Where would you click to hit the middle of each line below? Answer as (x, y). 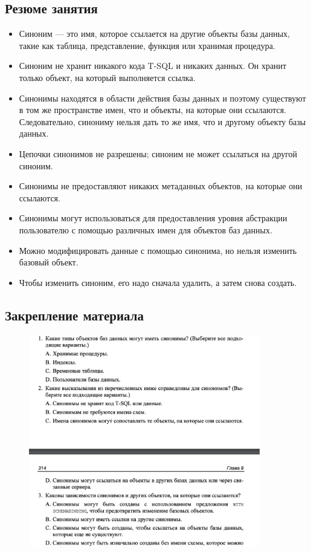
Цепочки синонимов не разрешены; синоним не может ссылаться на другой (158, 153)
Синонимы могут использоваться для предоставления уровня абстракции (153, 218)
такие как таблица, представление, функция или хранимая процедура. (147, 45)
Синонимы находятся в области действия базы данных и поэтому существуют (162, 98)
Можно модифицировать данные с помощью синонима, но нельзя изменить (158, 250)
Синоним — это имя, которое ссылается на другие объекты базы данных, (154, 34)
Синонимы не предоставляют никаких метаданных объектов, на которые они (161, 186)
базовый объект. (49, 262)
